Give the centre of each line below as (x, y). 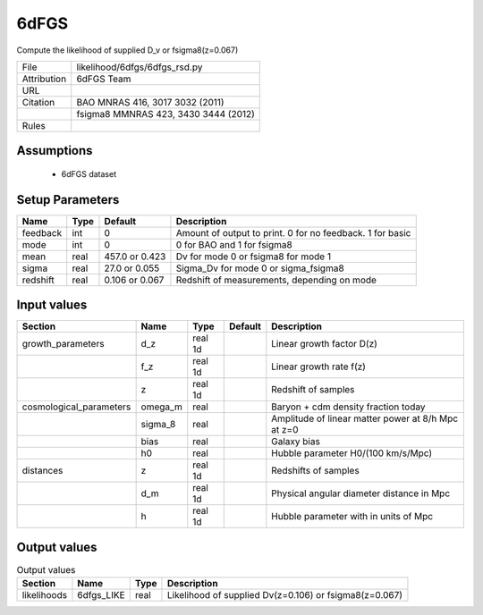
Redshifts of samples (315, 471)
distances (42, 471)
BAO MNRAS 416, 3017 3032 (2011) (150, 102)
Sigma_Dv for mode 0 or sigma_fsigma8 (260, 268)
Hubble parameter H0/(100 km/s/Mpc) (352, 453)
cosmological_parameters (76, 407)
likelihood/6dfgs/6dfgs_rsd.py (140, 67)
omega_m (161, 407)
